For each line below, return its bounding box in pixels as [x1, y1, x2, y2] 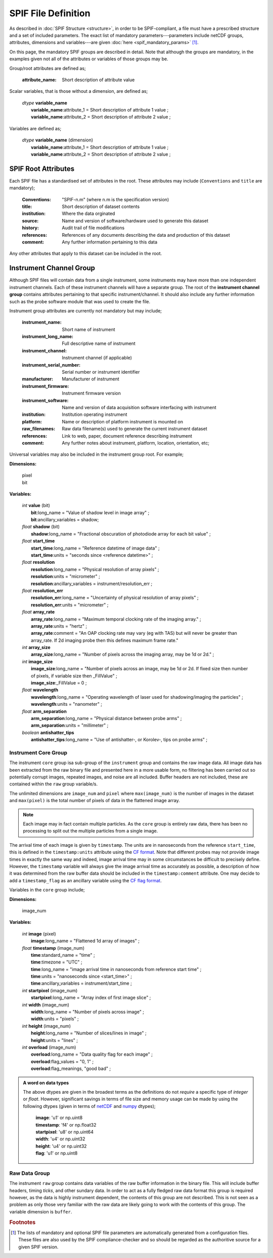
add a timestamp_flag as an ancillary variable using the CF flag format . [9, 877, 162, 883]
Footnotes [9, 1218, 36, 1226]
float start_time [22, 538, 55, 544]
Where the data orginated [62, 210, 115, 217]
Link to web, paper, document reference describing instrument [62, 433, 192, 439]
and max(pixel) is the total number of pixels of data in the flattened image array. [9, 798, 180, 804]
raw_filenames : [22, 426, 56, 432]
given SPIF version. [18, 1244, 59, 1250]
